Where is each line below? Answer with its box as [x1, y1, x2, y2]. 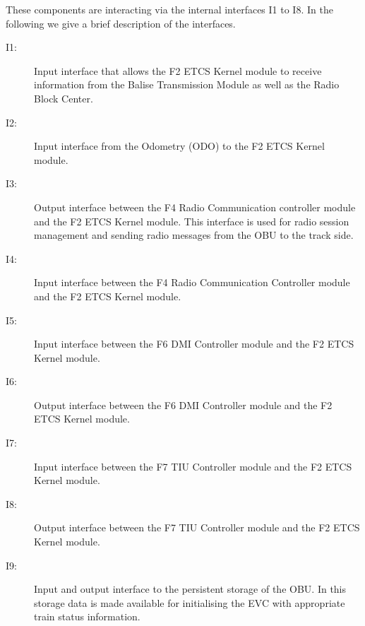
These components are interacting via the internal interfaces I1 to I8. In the [6, 2, 333, 16]
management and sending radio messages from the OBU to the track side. [34, 228, 354, 242]
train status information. [34, 609, 140, 624]
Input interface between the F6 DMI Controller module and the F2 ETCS [34, 336, 354, 351]
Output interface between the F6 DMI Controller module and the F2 [34, 397, 333, 412]
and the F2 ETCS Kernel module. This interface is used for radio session [34, 213, 349, 228]
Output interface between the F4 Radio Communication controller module [34, 199, 356, 214]
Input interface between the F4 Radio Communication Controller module [34, 275, 350, 290]
